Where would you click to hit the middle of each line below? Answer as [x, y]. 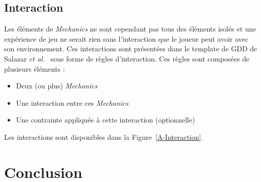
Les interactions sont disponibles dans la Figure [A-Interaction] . [104, 136]
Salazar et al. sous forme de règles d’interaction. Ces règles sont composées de [127, 58]
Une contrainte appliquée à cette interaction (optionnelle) [105, 120]
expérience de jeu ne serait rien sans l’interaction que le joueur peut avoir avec [126, 38]
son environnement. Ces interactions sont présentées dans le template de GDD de [131, 49]
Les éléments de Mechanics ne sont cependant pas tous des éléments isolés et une [130, 29]
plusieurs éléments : [35, 68]
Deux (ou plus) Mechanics [57, 86]
